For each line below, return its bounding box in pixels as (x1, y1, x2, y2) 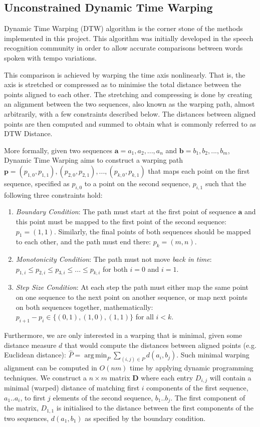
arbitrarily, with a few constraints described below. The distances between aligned (4, 108, 256, 119)
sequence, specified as (4, 178, 70, 188)
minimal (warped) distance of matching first (4, 382, 140, 393)
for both (103, 263, 128, 274)
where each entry (141, 372, 193, 382)
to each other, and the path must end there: (16, 236, 151, 247)
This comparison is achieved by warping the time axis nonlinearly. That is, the (4, 69, 245, 80)
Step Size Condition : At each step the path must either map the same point (16, 282, 248, 292)
